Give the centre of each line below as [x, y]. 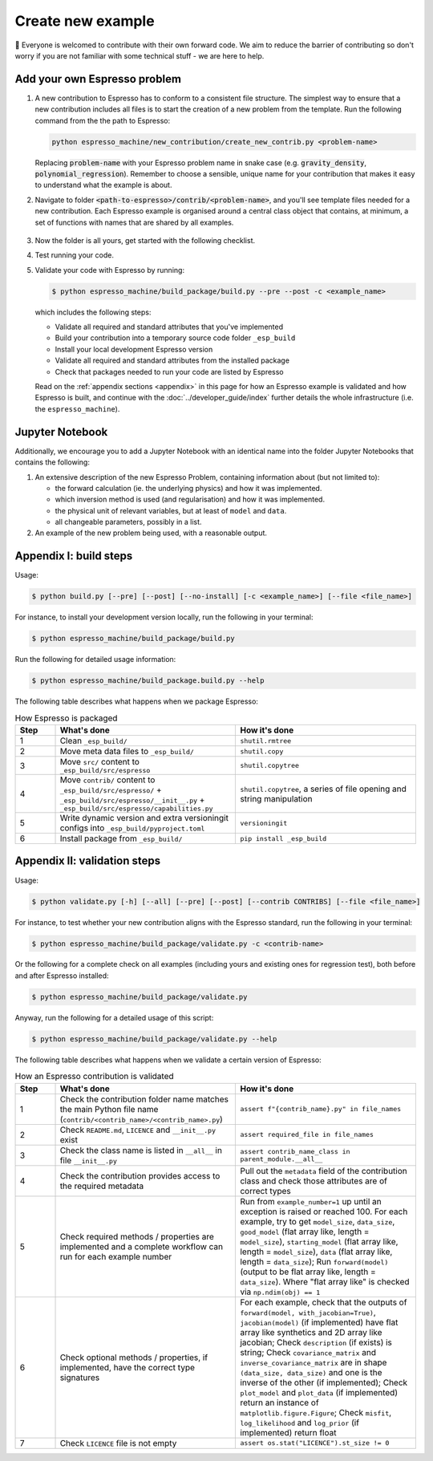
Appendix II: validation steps [88, 861]
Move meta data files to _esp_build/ [127, 752]
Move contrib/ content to [107, 780]
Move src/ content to [100, 762]
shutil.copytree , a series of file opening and [323, 789]
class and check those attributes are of [314, 1181]
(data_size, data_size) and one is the [311, 1372]
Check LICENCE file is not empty [118, 1443]
